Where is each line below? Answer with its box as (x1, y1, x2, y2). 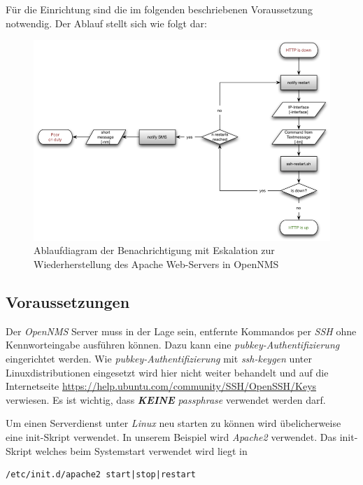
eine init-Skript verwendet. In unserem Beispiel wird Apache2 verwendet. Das (6, 430, 337, 444)
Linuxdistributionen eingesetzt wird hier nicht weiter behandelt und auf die (6, 365, 329, 379)
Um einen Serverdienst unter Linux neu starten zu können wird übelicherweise (6, 416, 341, 430)
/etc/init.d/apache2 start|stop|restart (6, 470, 197, 480)
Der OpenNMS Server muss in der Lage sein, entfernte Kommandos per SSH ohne (6, 323, 357, 338)
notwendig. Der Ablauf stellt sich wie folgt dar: (6, 15, 207, 30)
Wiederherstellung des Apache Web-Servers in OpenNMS (34, 257, 279, 272)
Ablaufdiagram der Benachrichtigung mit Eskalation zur (34, 243, 275, 258)
